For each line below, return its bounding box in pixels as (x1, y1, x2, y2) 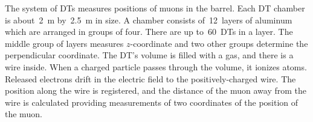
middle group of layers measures (5, 37, 124, 49)
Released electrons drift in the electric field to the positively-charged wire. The (5, 72, 296, 85)
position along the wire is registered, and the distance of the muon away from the (5, 84, 306, 97)
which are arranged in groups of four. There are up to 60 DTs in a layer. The (5, 25, 293, 38)
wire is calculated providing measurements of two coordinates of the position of (5, 96, 298, 108)
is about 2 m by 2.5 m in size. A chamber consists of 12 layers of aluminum (5, 13, 292, 26)
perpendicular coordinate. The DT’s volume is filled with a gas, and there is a (5, 49, 294, 61)
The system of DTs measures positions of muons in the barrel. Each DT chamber (5, 2, 305, 14)
